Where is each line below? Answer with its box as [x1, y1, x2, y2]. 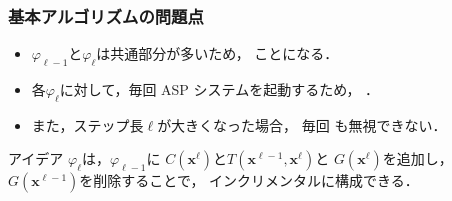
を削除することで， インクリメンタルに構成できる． [79, 170, 419, 191]
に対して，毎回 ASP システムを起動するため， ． [59, 79, 380, 100]
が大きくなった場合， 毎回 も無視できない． [157, 114, 447, 135]
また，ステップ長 [31, 114, 144, 135]
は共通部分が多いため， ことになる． [96, 43, 339, 64]
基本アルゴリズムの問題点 [8, 3, 204, 28]
